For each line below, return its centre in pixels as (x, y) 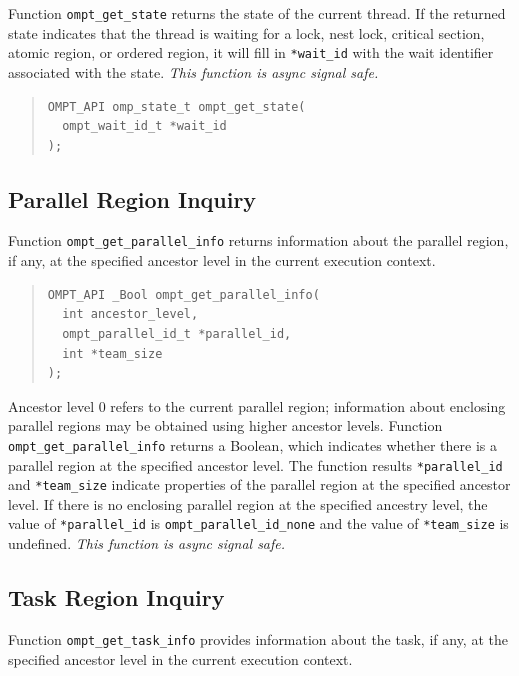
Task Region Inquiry (116, 597)
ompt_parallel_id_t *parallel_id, (177, 333)
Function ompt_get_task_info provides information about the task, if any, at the (258, 638)
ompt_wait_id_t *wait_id (144, 126)
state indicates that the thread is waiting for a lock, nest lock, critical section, (246, 32)
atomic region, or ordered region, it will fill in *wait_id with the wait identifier (251, 52)
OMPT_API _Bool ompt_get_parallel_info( (183, 294)
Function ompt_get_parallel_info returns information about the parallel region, (258, 240)
